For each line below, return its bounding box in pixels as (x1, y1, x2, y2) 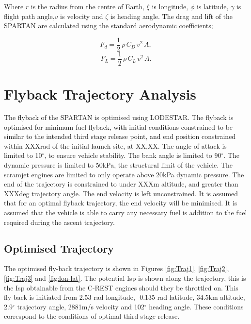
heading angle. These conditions (149, 301, 244, 311)
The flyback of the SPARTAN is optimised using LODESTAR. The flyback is (4, 112, 234, 122)
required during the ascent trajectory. (4, 217, 115, 227)
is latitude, (196, 1, 229, 11)
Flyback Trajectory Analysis (4, 84, 197, 104)
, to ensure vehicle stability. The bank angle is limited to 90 (44, 150, 221, 160)
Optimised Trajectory (4, 240, 114, 256)
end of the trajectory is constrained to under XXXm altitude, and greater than (4, 179, 238, 189)
